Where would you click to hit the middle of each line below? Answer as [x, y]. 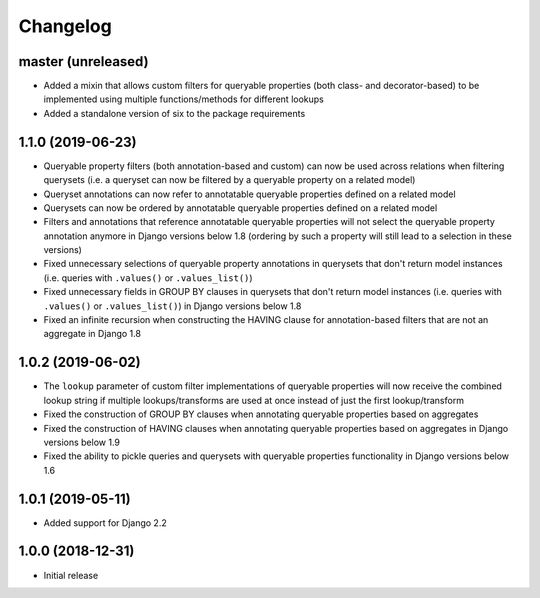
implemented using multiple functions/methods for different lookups [183, 99]
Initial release [71, 575]
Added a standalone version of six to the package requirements [174, 113]
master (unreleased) [83, 61]
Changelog [65, 26]
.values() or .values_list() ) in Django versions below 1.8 [172, 306]
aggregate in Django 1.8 [92, 334]
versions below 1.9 [81, 442]
